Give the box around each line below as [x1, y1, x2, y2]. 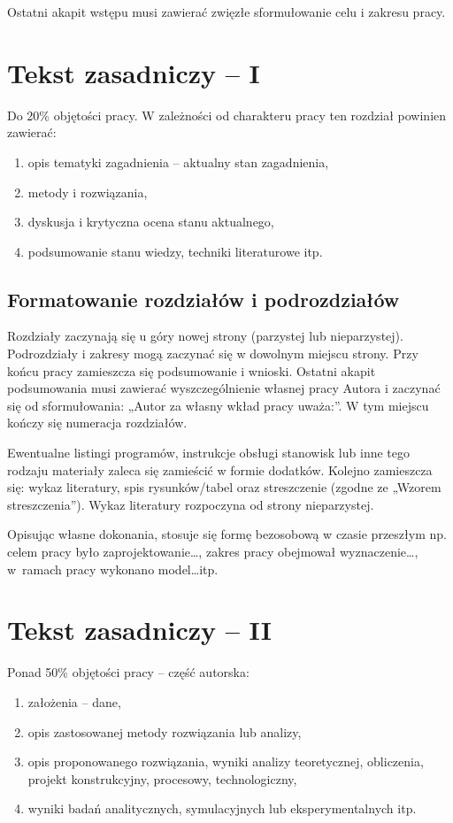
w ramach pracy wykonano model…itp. [7, 559, 219, 578]
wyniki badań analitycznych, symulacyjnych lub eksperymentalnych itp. [27, 799, 417, 818]
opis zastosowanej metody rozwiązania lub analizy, [27, 722, 302, 741]
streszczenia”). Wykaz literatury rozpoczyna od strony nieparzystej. [7, 495, 374, 513]
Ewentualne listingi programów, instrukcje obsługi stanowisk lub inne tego [7, 443, 410, 462]
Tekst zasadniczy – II [7, 611, 272, 648]
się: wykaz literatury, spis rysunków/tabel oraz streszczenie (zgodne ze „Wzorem [7, 478, 441, 496]
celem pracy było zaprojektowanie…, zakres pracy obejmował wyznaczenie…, [7, 542, 418, 561]
